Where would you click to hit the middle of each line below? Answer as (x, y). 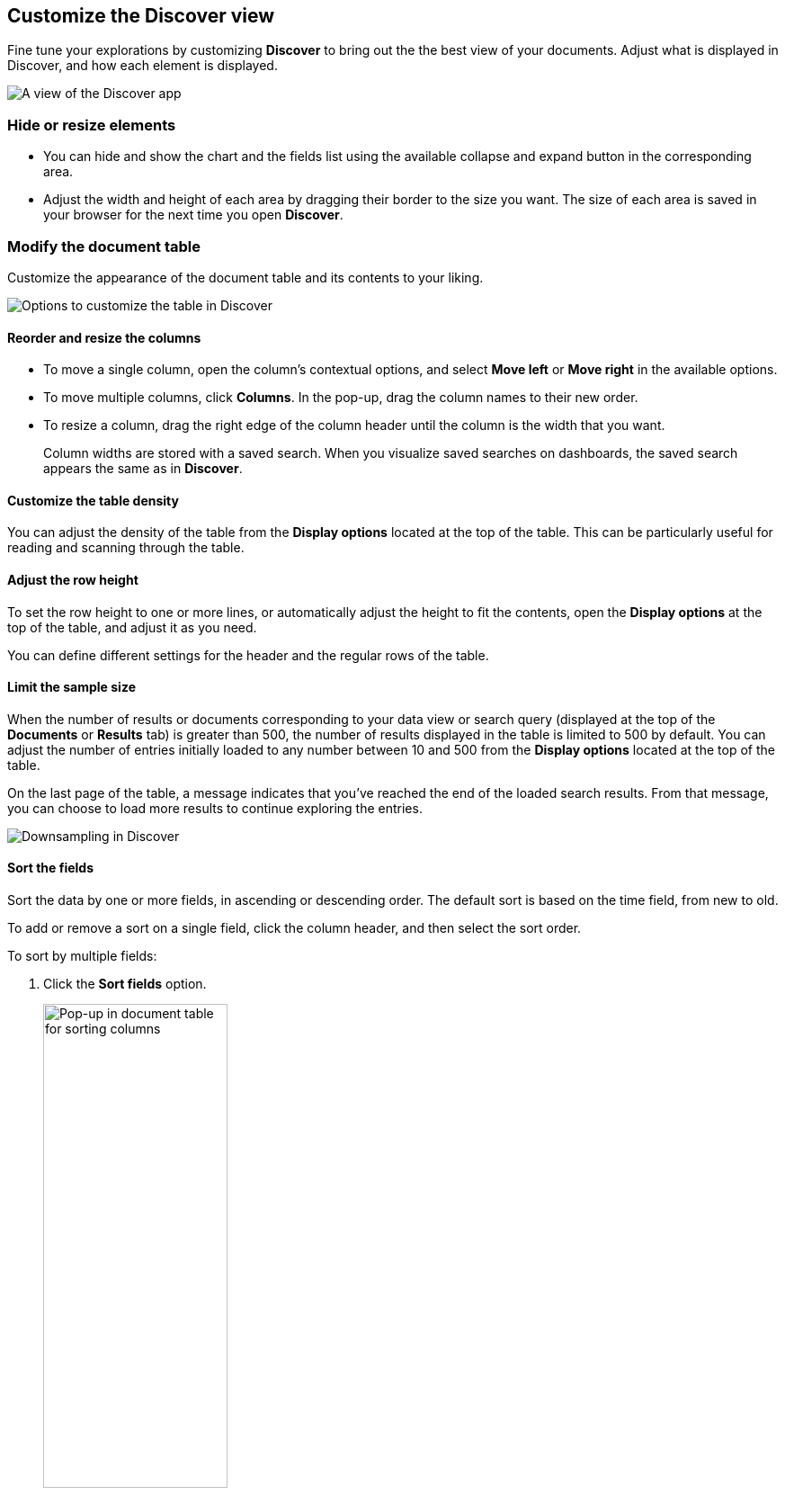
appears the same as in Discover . (143, 469)
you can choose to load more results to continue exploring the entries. (215, 808)
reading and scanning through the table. (126, 548)
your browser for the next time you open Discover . (193, 215)
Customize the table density (93, 500)
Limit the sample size (71, 687)
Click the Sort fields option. (125, 984)
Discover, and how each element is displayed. (143, 66)
